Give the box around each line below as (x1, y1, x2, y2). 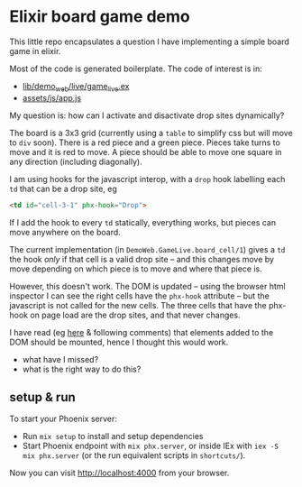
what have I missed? (22, 354, 99, 364)
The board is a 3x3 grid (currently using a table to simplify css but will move (9, 127, 293, 138)
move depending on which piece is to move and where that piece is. (9, 263, 263, 274)
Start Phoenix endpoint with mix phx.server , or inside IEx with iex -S (22, 440, 279, 452)
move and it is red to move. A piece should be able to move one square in (9, 146, 282, 157)
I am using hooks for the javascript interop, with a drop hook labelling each (9, 173, 286, 184)
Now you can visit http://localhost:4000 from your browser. (9, 467, 230, 479)
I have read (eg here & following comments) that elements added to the (9, 326, 274, 337)
